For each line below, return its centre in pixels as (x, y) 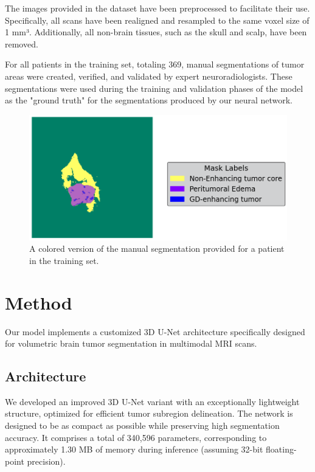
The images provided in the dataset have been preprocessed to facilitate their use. (157, 8)
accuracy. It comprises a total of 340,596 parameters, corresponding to (136, 437)
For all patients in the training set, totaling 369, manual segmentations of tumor (155, 64)
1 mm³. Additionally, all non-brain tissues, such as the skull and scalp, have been (156, 32)
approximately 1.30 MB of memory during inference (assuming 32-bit (134, 449)
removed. (22, 43)
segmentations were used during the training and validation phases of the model (154, 88)
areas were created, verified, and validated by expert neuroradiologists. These (149, 76)
